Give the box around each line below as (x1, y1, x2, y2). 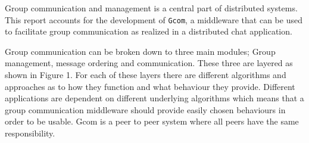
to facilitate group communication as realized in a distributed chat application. (5, 25, 292, 38)
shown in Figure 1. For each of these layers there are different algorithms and (5, 69, 286, 81)
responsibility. (5, 127, 55, 139)
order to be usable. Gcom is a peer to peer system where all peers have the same (5, 115, 299, 128)
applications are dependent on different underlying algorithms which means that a (5, 92, 304, 104)
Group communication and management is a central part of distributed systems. (5, 2, 298, 14)
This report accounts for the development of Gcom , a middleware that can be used (5, 13, 302, 26)
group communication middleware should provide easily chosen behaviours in (5, 103, 286, 116)
